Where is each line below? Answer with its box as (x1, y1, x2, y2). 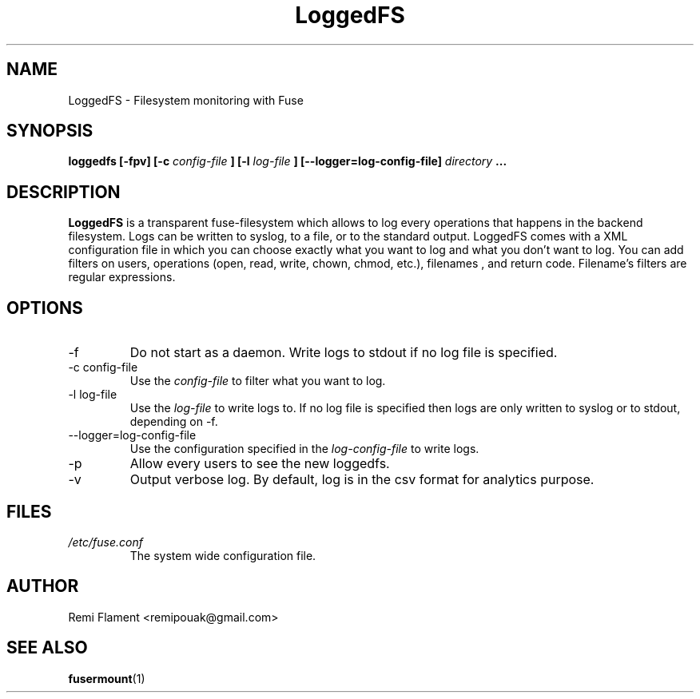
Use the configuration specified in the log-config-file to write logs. (129, 442, 479, 456)
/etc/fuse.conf (68, 534, 143, 549)
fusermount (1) (68, 671, 145, 685)
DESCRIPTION (6, 181, 121, 202)
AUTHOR (6, 576, 79, 597)
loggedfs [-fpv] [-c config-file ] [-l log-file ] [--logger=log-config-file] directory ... (68, 154, 507, 169)
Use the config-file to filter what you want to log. (129, 374, 386, 388)
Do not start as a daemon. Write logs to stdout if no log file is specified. (129, 344, 558, 361)
